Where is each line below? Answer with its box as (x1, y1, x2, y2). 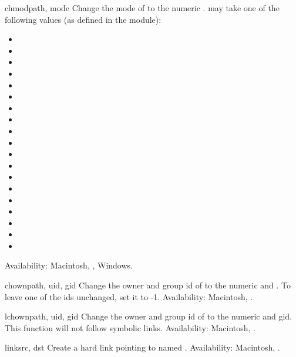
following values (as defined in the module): (5, 13, 162, 25)
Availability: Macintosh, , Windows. (5, 259, 133, 271)
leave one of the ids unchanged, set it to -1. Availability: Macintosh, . (5, 290, 253, 302)
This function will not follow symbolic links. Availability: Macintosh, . (5, 321, 255, 334)
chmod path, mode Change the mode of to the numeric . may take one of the (5, 2, 280, 13)
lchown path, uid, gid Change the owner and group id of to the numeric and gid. (5, 310, 292, 322)
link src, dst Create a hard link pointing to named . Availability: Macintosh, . (5, 341, 280, 353)
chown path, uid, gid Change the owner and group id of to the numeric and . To (5, 279, 291, 291)
